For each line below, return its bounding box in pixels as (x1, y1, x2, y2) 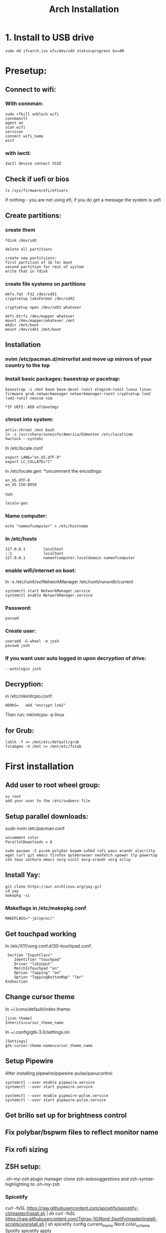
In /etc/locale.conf (5, 445, 43, 451)
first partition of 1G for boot (5, 260, 72, 265)
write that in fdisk (5, 269, 48, 274)
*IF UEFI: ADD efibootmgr (5, 404, 59, 409)
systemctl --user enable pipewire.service (5, 1080, 95, 1085)
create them (5, 226, 35, 233)
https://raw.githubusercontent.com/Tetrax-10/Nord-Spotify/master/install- (5, 1215, 157, 1221)
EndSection (5, 979, 28, 984)
